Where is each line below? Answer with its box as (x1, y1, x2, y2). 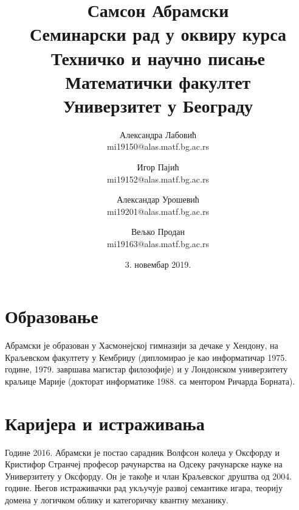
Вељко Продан (131, 225, 185, 238)
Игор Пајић (137, 161, 179, 173)
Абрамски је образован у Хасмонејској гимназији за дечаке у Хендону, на (5, 339, 278, 352)
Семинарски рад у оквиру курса (30, 21, 286, 46)
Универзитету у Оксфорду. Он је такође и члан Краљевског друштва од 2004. (5, 469, 292, 482)
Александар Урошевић (117, 193, 199, 206)
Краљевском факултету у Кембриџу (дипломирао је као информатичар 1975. (5, 351, 287, 363)
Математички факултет (65, 69, 251, 94)
